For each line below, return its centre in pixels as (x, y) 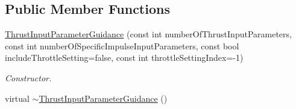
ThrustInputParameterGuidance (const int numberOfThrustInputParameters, (148, 34)
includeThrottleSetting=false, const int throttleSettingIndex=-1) (124, 58)
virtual (17, 98)
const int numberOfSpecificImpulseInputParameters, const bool (122, 45)
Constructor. (28, 77)
